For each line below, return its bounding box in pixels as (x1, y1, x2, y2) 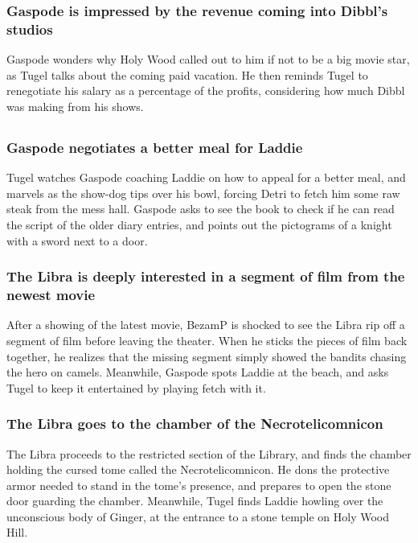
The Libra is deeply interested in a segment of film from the (6, 266, 405, 286)
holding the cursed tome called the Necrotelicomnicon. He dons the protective (6, 461, 390, 478)
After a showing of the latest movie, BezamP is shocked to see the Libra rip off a (6, 316, 405, 333)
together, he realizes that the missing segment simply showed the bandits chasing (6, 348, 407, 364)
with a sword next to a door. (6, 232, 148, 249)
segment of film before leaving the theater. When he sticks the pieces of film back (6, 331, 408, 348)
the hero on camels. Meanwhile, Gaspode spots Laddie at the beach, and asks (6, 364, 389, 381)
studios (6, 19, 53, 39)
